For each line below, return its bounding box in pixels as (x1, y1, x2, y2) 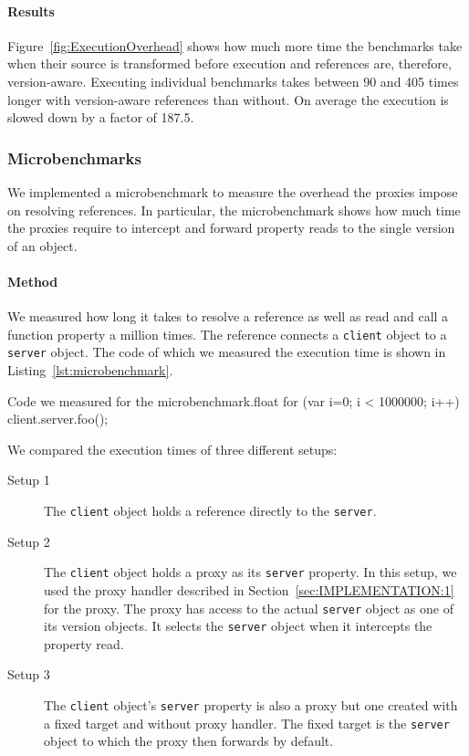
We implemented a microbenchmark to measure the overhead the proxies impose (7, 182, 458, 201)
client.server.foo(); (7, 409, 109, 428)
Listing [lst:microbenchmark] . (7, 361, 173, 380)
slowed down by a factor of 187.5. (7, 108, 194, 127)
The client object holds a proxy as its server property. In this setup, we (44, 562, 457, 582)
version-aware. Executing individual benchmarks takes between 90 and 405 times (7, 71, 459, 90)
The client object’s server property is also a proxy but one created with (44, 696, 458, 715)
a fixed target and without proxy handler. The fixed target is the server (44, 713, 450, 732)
